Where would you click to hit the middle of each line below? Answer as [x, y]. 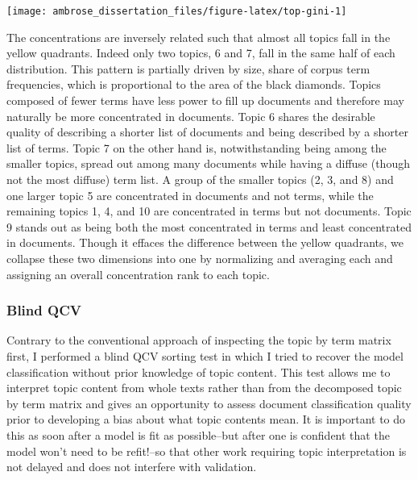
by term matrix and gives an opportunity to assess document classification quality [209, 403]
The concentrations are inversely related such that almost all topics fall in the [199, 37]
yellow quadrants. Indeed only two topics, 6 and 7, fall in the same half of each [201, 53]
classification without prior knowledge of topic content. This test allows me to [199, 371]
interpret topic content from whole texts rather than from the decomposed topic [204, 388]
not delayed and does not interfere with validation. [132, 467]
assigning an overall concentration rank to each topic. [138, 274]
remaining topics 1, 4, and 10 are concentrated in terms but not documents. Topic [209, 211]
